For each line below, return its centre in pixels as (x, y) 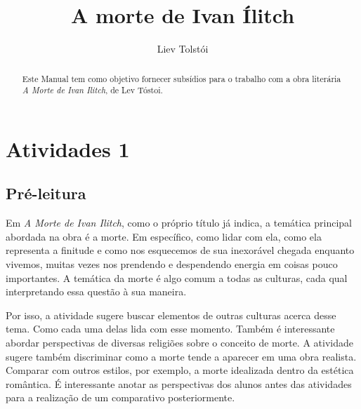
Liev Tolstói (183, 49)
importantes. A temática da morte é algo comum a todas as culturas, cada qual (177, 277)
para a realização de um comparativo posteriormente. (120, 397)
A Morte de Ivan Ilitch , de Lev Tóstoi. (92, 90)
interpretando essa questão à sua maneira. (96, 291)
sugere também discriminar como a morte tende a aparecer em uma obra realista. (181, 356)
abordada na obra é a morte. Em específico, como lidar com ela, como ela (164, 236)
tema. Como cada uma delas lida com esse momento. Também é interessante (170, 329)
